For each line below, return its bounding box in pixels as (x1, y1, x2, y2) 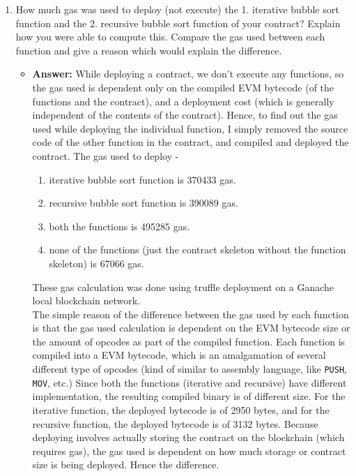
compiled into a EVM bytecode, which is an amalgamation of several (32, 348, 326, 362)
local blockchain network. (32, 293, 141, 308)
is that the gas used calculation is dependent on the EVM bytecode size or (32, 320, 350, 335)
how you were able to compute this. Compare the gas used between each (15, 29, 325, 44)
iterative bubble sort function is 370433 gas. (49, 172, 236, 186)
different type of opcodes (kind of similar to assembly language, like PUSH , (32, 362, 347, 376)
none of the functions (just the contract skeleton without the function (49, 242, 346, 257)
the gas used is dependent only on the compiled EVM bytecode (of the (32, 80, 334, 94)
